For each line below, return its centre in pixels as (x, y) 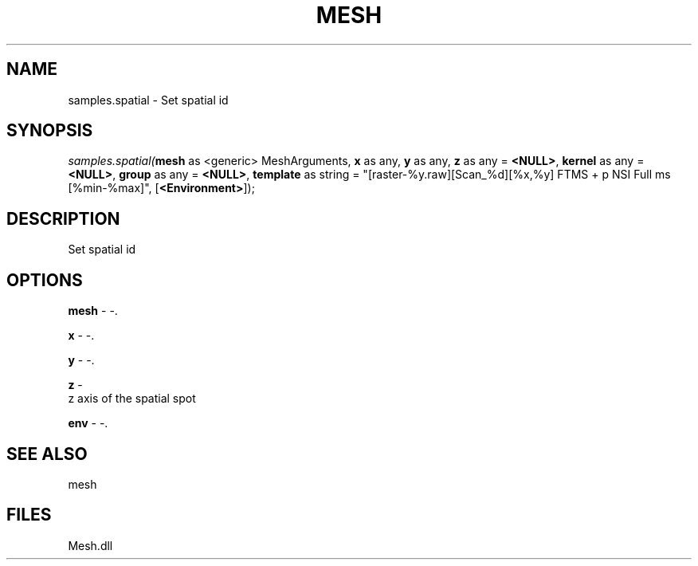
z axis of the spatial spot (132, 399)
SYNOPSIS (50, 131)
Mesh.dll (90, 545)
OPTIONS (45, 280)
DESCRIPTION (63, 218)
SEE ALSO (47, 454)
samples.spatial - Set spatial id (148, 100)
